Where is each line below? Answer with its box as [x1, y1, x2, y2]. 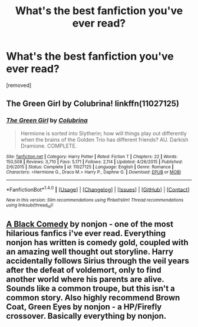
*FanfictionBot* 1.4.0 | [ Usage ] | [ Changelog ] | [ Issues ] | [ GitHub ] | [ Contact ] [6, 185, 190, 193]
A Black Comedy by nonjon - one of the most [6, 219, 174, 229]
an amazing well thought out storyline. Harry [6, 247, 174, 256]
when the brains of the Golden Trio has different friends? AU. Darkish [20, 136, 189, 143]
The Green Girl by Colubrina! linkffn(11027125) [6, 99, 180, 109]
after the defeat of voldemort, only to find [6, 265, 161, 275]
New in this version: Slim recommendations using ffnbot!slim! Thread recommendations [6, 197, 184, 203]
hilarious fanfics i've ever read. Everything [6, 228, 166, 238]
